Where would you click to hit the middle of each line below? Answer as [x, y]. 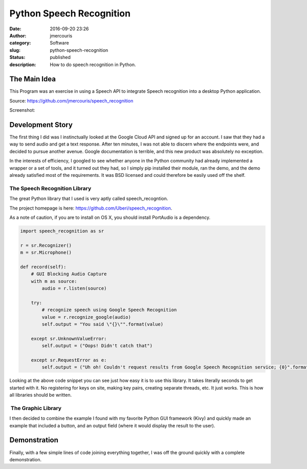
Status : [17, 57]
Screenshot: [22, 110]
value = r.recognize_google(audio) [86, 317]
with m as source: [54, 281]
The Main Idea [33, 79]
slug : [15, 50]
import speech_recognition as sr [62, 231]
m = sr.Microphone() [46, 253]
